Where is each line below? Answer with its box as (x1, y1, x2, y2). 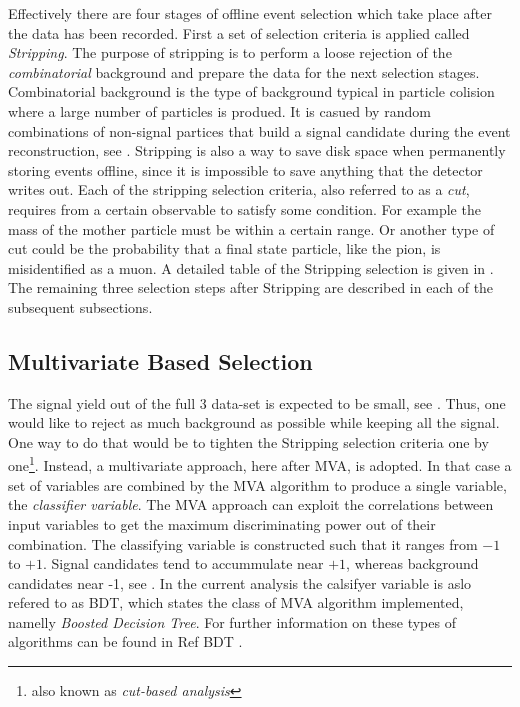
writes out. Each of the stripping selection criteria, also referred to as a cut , (8, 179, 470, 200)
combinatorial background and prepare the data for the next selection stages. (8, 61, 480, 82)
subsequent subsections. (8, 296, 153, 317)
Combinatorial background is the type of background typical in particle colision (8, 81, 495, 102)
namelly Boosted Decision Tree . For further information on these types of (8, 611, 456, 632)
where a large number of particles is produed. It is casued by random (8, 100, 431, 121)
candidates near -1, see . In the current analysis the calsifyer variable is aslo (8, 572, 472, 593)
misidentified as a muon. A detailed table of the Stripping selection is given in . (8, 257, 494, 278)
